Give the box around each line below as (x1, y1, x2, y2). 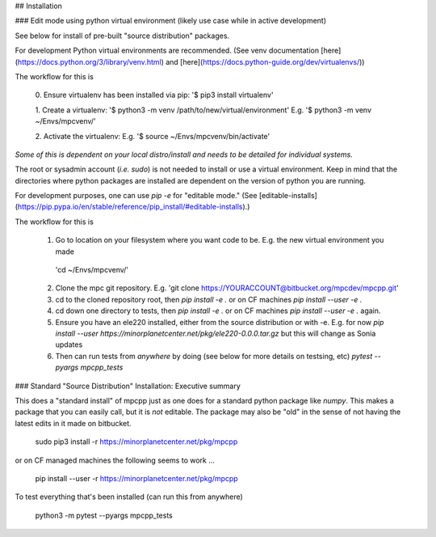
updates (55, 340, 83, 349)
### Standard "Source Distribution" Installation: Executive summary (15, 381, 241, 391)
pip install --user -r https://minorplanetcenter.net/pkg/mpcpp (35, 473, 238, 483)
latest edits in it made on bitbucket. (15, 418, 132, 428)
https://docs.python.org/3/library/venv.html (17, 57, 161, 66)
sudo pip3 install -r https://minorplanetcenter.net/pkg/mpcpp (35, 437, 238, 446)
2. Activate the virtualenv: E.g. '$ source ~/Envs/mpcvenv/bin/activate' (35, 131, 270, 141)
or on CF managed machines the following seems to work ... (15, 455, 216, 465)
